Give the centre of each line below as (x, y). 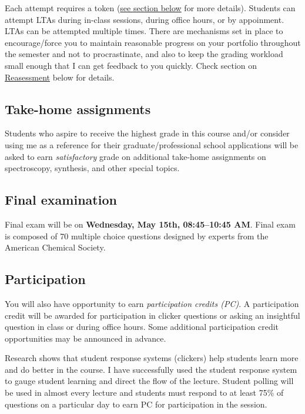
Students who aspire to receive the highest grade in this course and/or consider (147, 133)
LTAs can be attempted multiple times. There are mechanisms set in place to (144, 31)
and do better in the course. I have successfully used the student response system (151, 369)
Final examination (61, 200)
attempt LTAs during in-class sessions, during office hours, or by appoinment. (145, 19)
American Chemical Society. (55, 247)
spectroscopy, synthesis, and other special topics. (92, 168)
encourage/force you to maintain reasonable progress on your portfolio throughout (153, 42)
